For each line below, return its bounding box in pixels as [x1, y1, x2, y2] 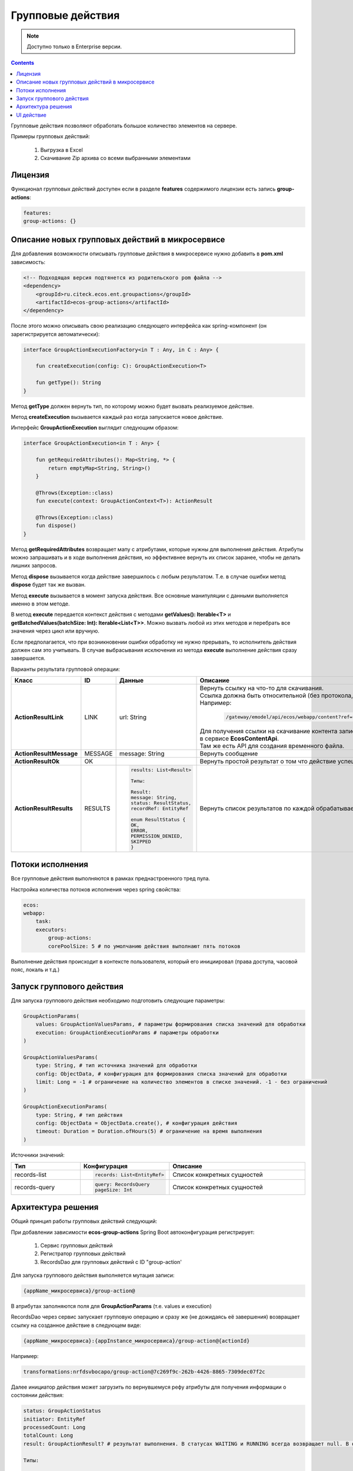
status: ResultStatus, [130, 800, 192, 806]
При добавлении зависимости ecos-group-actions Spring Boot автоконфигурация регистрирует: [11, 1229, 255, 1236]
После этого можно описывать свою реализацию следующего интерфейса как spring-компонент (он [11, 322, 267, 330]
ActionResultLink [14, 713, 64, 721]
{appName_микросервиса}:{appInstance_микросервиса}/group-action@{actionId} [23, 1337, 250, 1344]
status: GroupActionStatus [23, 1407, 101, 1415]
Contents [11, 59, 35, 66]
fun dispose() [35, 522, 76, 529]
